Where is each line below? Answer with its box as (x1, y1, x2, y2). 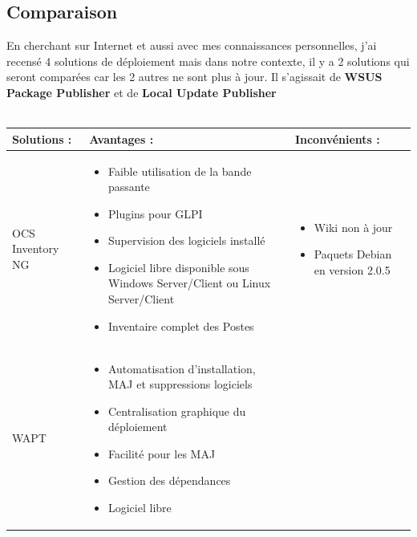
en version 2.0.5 (314, 261, 391, 278)
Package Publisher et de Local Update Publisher (6, 83, 277, 100)
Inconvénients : (294, 130, 380, 147)
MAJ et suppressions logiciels (107, 376, 253, 393)
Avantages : (89, 130, 154, 147)
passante (107, 178, 150, 195)
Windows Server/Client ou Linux (107, 275, 271, 291)
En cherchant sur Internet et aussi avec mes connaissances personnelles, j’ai (6, 37, 377, 54)
